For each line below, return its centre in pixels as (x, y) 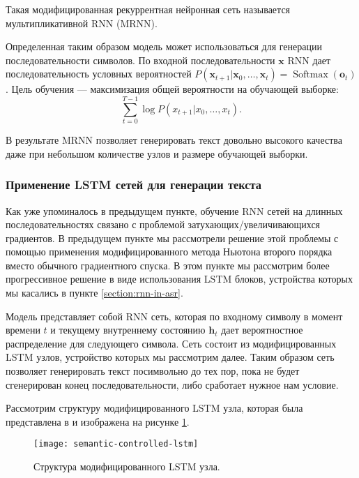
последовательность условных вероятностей (99, 74)
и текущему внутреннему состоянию (128, 330)
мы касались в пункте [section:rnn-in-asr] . (94, 293)
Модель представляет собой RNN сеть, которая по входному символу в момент (174, 316)
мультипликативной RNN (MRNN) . (82, 23)
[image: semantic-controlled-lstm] (116, 444)
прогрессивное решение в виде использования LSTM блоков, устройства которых (179, 279)
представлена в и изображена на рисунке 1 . (98, 421)
